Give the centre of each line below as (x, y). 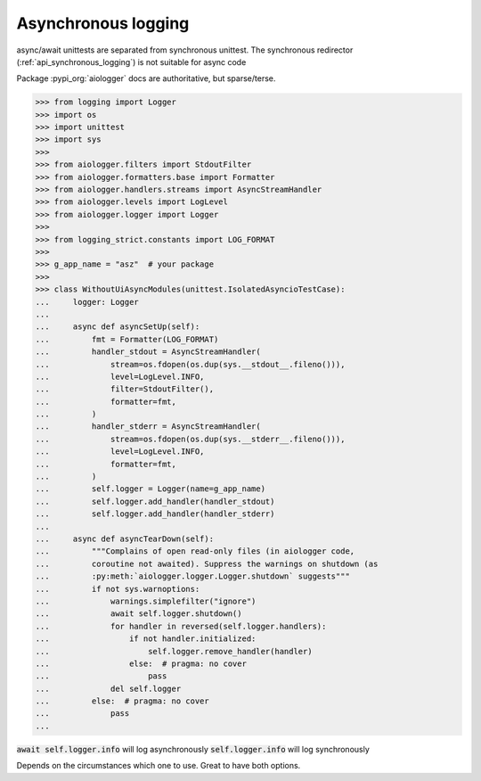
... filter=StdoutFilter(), (124, 389)
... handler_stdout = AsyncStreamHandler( (148, 352)
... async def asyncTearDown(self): (124, 538)
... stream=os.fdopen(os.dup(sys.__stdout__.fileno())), (190, 364)
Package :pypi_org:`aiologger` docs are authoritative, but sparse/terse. (146, 78)
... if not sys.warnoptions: (118, 589)
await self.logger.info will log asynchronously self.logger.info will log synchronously (193, 749)
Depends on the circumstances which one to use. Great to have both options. (159, 766)
